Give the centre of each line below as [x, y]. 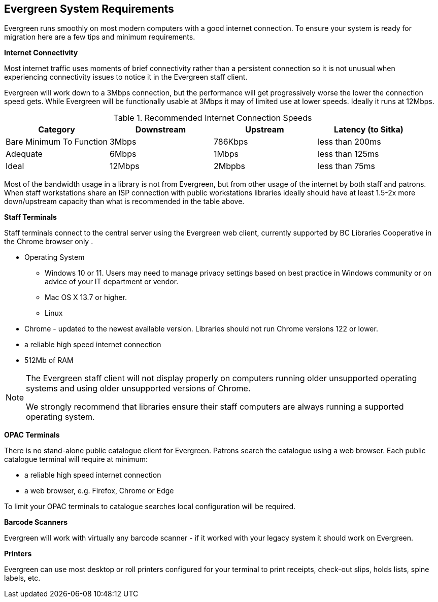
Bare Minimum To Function [57, 142]
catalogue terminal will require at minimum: [76, 459]
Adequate [24, 154]
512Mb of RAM [49, 360]
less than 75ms [346, 166]
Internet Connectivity [41, 53]
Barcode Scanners [36, 522]
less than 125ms [348, 154]
